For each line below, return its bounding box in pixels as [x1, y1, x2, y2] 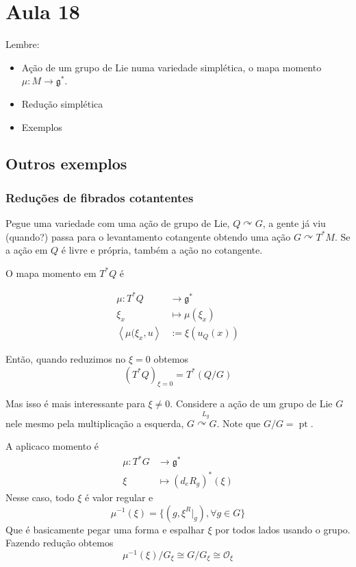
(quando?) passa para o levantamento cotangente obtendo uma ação [5, 229, 291, 243]
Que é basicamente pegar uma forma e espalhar [5, 522, 205, 536]
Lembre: [5, 37, 40, 51]
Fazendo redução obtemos [5, 535, 114, 550]
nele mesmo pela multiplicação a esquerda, [5, 415, 184, 430]
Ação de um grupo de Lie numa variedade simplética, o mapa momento [21, 60, 322, 74]
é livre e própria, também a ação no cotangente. [61, 243, 263, 257]
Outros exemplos [5, 153, 127, 174]
